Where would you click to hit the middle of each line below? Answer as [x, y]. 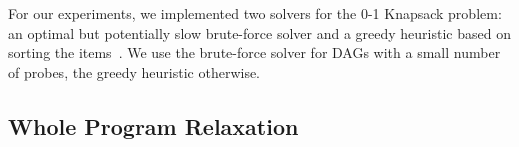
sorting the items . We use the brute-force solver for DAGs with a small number [254, 52]
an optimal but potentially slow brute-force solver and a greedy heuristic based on [259, 32]
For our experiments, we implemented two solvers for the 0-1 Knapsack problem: [255, 13]
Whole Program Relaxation [153, 125]
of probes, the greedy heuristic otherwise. [134, 71]
